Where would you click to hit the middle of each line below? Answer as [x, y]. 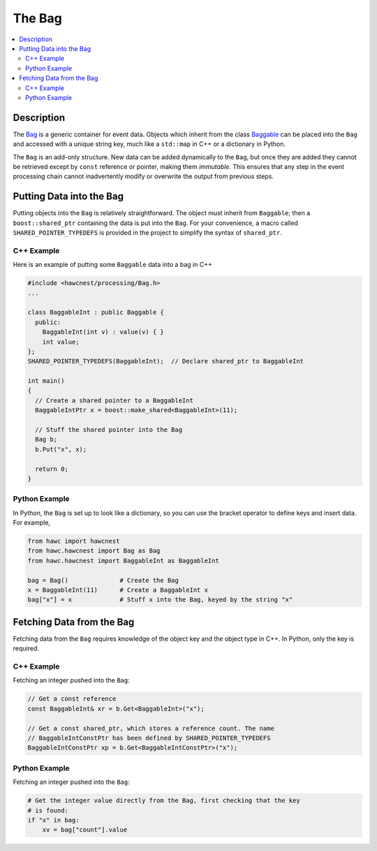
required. [26, 648]
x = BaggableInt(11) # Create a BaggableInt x [118, 590]
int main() [46, 381]
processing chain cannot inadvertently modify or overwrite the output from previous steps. [143, 176]
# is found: [48, 810]
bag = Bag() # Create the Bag [103, 580]
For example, [32, 523]
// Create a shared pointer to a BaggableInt [114, 400]
